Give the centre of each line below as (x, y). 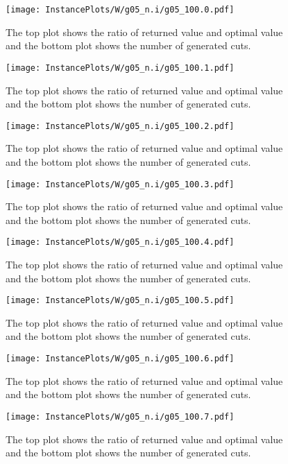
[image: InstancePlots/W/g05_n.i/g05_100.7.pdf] (120, 416)
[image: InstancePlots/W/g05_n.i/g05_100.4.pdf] (120, 242)
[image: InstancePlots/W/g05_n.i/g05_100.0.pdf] (120, 10)
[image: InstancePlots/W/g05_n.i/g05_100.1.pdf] (120, 68)
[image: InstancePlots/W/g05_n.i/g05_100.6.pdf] (120, 359)
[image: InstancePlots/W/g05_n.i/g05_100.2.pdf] (120, 126)
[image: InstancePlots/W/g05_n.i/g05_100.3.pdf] (120, 184)
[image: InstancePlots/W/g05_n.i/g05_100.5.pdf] (120, 301)
